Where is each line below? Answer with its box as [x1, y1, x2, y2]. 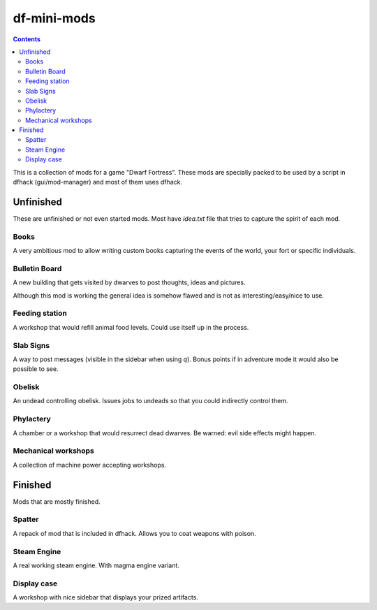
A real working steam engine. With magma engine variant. [13, 561, 179, 569]
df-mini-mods [13, 10, 96, 26]
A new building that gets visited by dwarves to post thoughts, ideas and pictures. [13, 278, 246, 286]
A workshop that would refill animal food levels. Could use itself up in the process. [13, 323, 249, 331]
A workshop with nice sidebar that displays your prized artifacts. [13, 593, 199, 602]
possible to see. [13, 365, 59, 373]
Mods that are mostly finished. [13, 497, 101, 506]
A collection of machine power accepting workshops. [13, 460, 167, 469]
